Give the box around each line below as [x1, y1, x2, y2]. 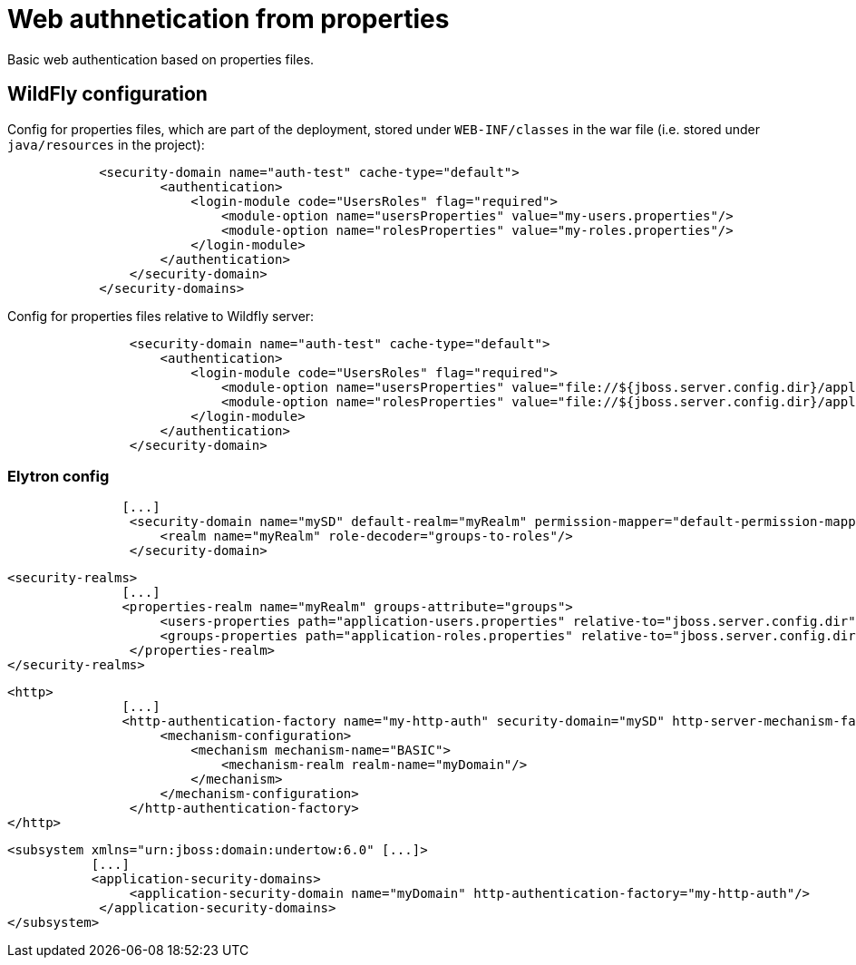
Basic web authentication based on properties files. [7, 51, 315, 67]
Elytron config [7, 466, 110, 485]
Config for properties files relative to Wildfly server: [7, 307, 315, 324]
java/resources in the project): [7, 136, 205, 152]
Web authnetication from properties [7, 4, 450, 34]
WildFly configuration [7, 83, 208, 106]
